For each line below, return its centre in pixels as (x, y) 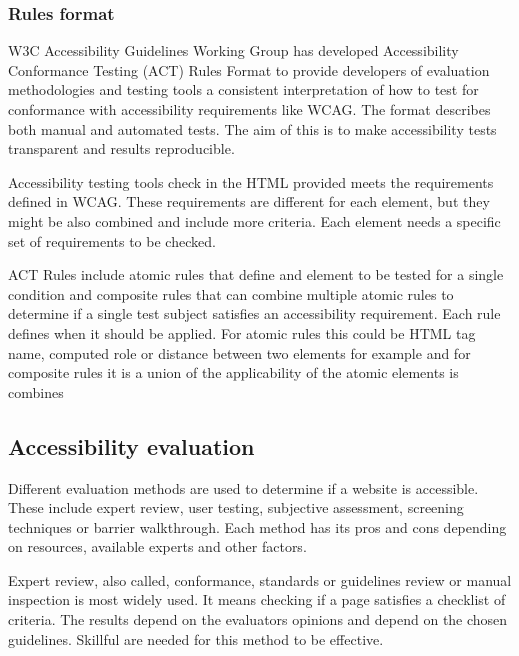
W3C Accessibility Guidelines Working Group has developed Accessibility (233, 50)
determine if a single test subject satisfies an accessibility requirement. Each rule (254, 313)
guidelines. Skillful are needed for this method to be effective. (196, 638)
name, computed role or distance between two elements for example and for (239, 352)
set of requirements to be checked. (112, 240)
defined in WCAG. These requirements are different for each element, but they (249, 201)
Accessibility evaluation (131, 445)
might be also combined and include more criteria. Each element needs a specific (254, 220)
